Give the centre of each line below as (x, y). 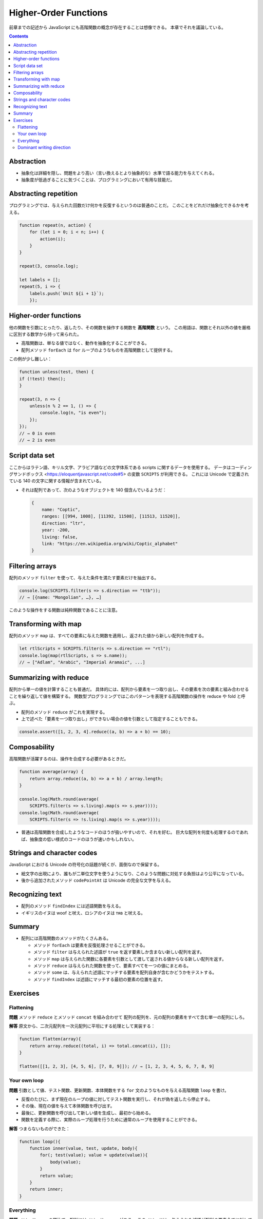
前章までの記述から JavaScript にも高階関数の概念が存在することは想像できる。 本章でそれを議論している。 (117, 27)
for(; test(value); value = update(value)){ (94, 1155)
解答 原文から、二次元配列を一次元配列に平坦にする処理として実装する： (82, 1026)
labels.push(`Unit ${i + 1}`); (67, 293)
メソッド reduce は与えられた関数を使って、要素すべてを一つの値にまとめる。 (112, 966)
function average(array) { (51, 772)
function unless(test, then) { (57, 372)
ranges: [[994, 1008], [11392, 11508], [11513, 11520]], (111, 516)
